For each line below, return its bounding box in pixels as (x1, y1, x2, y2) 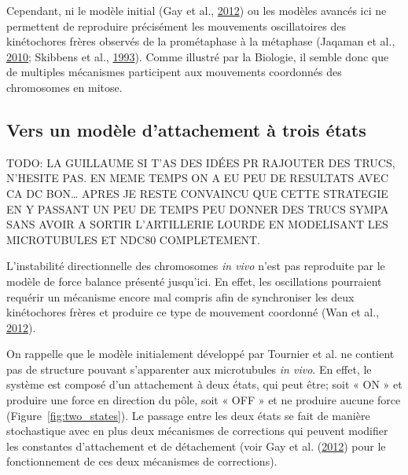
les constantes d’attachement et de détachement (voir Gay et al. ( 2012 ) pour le (6, 437, 386, 454)
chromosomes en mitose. (6, 79, 123, 95)
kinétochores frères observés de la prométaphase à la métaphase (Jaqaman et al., (6, 33, 395, 49)
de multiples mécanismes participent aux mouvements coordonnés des (6, 64, 342, 80)
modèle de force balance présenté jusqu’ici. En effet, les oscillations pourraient (6, 272, 382, 289)
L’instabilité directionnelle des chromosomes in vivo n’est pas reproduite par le (6, 258, 385, 274)
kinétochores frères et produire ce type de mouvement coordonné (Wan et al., (6, 304, 380, 320)
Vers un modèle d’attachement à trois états (6, 117, 366, 141)
